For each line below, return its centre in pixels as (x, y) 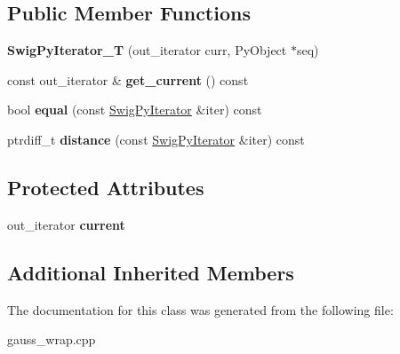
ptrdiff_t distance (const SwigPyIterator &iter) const (156, 139)
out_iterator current (66, 224)
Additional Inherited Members (151, 272)
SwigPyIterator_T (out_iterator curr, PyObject (147, 50)
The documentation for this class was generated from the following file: (200, 309)
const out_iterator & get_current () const (128, 79)
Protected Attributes (106, 187)
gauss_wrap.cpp (52, 339)
